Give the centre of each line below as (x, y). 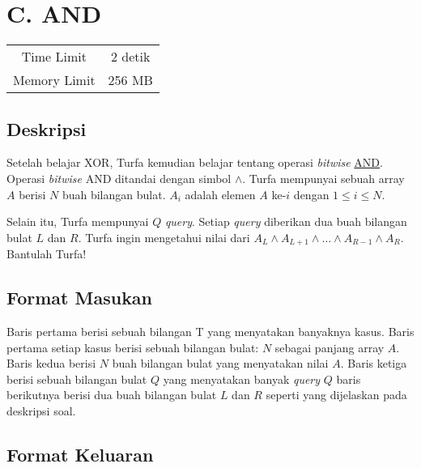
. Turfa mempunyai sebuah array (323, 178)
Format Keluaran (80, 454)
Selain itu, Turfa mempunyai (78, 221)
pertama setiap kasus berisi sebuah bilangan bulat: (133, 347)
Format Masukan (80, 298)
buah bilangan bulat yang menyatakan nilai (220, 363)
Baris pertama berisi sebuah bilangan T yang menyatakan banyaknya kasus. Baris (210, 331)
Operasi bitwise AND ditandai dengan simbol (119, 178)
